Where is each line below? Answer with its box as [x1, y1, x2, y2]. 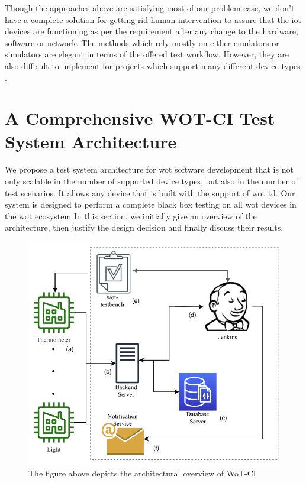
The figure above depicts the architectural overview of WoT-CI [28, 467, 256, 479]
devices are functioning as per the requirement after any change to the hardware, [5, 25, 298, 37]
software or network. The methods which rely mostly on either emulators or [5, 36, 279, 48]
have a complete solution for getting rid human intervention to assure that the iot [5, 13, 301, 25]
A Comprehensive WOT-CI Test [5, 106, 275, 130]
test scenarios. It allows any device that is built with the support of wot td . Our [5, 186, 295, 199]
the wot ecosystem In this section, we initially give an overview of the [5, 209, 257, 222]
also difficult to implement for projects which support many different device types [5, 59, 301, 72]
